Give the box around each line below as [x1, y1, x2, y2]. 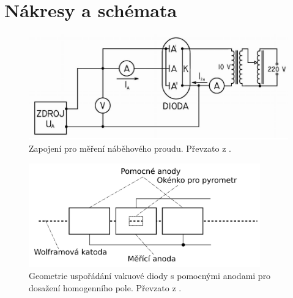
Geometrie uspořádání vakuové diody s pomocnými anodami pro [29, 269, 271, 281]
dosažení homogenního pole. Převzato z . [29, 281, 182, 294]
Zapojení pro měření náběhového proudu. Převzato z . [29, 142, 231, 154]
